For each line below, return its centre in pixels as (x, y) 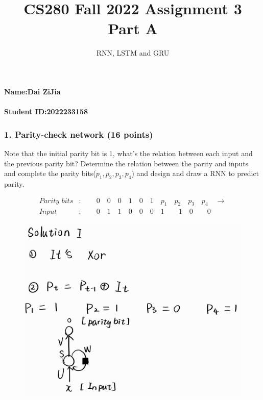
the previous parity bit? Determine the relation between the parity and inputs (126, 163)
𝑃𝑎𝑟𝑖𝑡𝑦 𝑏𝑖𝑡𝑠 (56, 201)
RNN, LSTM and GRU (133, 53)
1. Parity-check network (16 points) (79, 134)
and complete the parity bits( (50, 173)
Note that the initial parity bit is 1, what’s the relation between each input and (128, 153)
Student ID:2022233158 (46, 111)
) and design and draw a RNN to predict (195, 173)
